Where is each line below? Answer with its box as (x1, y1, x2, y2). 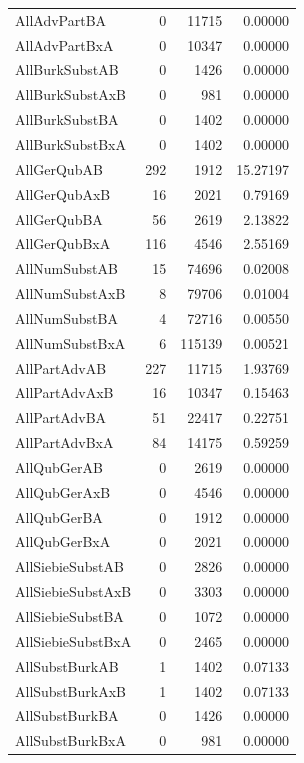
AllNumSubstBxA (15, 332, 126, 353)
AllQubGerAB (15, 456, 103, 477)
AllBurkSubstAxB (15, 84, 126, 105)
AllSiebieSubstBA (15, 606, 124, 626)
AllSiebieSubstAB (15, 556, 124, 577)
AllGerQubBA (15, 208, 103, 229)
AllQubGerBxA (15, 531, 111, 552)
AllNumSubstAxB (15, 283, 126, 304)
